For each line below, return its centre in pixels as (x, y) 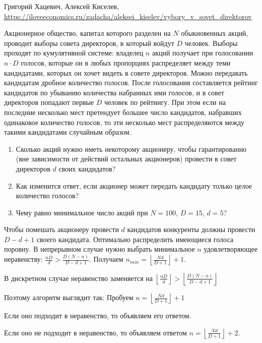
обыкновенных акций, (215, 33)
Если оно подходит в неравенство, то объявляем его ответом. (98, 316)
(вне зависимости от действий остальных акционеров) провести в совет (126, 159)
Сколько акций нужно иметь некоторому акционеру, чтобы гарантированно (131, 149)
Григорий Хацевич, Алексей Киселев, (62, 6)
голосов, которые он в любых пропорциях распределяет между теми (126, 62)
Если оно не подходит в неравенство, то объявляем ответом (95, 332)
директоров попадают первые (49, 102)
